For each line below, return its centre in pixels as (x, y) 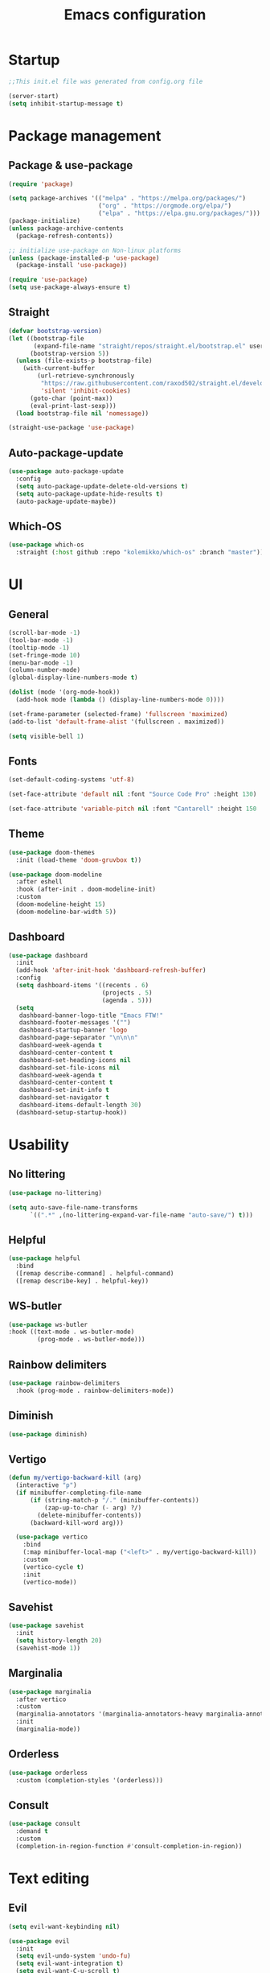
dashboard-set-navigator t (64, 1098)
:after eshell (39, 882)
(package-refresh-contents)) (64, 236)
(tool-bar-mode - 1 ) (41, 640)
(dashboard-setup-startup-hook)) (72, 1112)
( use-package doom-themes (51, 852)
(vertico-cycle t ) (53, 1567)
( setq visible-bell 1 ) (46, 736)
